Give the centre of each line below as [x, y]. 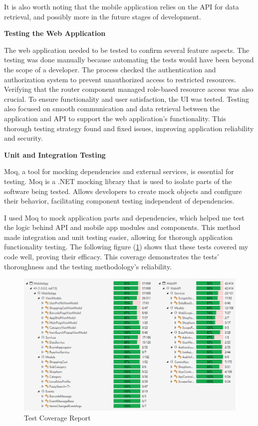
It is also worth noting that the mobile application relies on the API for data [122, 6]
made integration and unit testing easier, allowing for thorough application [119, 237]
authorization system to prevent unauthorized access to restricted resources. [120, 79]
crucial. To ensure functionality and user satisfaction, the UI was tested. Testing [127, 99]
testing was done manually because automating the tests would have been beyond [129, 60]
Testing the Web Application [55, 33]
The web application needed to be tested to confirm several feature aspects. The [127, 50]
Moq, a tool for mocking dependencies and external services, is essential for [119, 171]
